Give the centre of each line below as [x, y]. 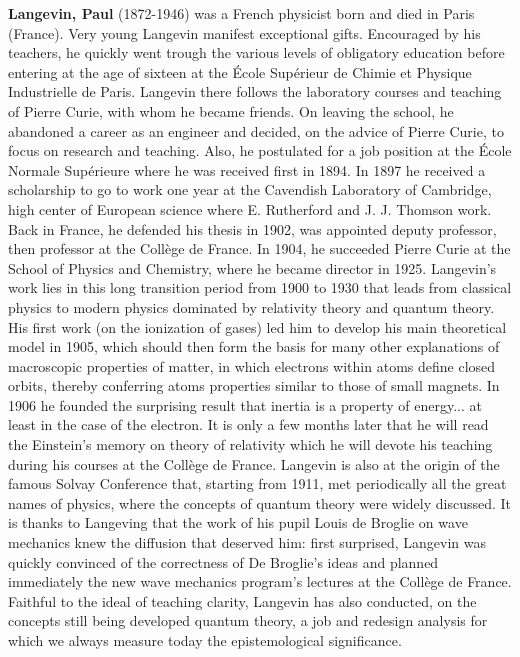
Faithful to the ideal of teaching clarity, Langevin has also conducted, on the [242, 600]
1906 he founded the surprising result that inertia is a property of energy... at [245, 404]
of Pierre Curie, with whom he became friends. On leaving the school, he [231, 110]
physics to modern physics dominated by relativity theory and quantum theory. [251, 306]
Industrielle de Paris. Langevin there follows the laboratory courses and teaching [255, 91]
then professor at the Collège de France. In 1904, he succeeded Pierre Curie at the [259, 248]
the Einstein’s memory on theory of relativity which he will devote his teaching [250, 444]
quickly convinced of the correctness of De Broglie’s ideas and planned [223, 561]
